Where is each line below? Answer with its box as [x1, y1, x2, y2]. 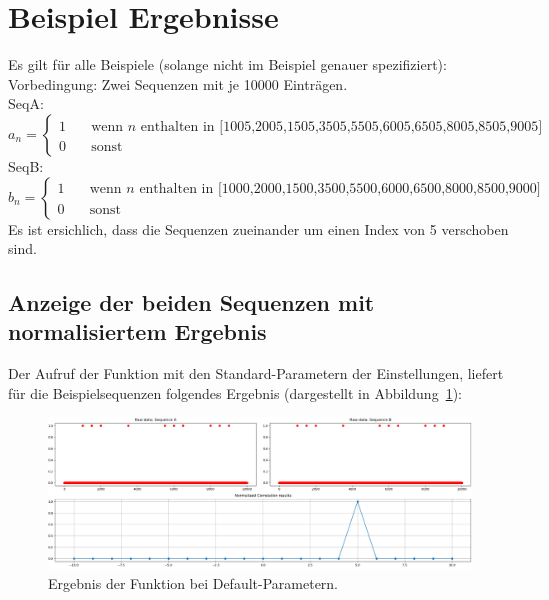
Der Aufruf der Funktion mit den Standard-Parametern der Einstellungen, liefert [8, 363, 504, 384]
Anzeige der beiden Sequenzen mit [8, 287, 375, 318]
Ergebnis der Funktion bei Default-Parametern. [48, 573, 339, 594]
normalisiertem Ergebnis [8, 316, 267, 347]
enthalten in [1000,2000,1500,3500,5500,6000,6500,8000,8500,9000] [139, 182, 541, 197]
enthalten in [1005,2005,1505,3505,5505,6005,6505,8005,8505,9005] [140, 119, 543, 134]
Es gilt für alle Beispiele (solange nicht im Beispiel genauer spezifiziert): [8, 54, 447, 75]
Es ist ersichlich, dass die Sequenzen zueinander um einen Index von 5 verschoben [8, 218, 509, 239]
